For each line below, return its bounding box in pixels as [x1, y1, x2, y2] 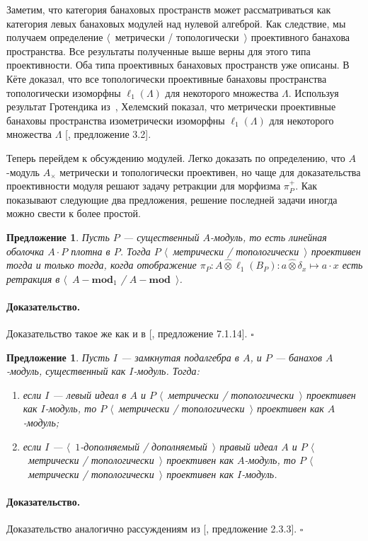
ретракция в [6, 271, 60, 286]
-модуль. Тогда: [133, 363, 200, 378]
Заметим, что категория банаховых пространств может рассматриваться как [6, 2, 331, 16]
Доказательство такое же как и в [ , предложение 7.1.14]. [6, 326, 248, 341]
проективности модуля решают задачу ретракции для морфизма [6, 178, 281, 193]
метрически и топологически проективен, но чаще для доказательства [59, 164, 361, 179]
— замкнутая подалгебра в [121, 349, 239, 364]
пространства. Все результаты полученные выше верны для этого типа [6, 43, 311, 58]
